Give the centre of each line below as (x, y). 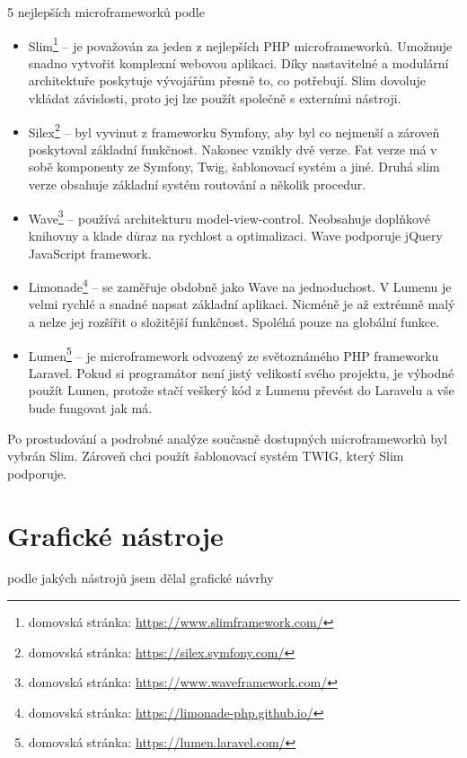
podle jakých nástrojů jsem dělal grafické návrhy (141, 578)
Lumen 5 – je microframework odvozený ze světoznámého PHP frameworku (233, 354)
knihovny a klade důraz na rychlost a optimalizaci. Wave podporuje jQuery (235, 235)
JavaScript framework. (90, 253)
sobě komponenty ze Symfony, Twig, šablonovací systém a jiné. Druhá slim (234, 167)
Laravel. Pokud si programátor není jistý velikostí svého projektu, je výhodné (241, 372)
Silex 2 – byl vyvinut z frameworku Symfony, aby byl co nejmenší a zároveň (234, 130)
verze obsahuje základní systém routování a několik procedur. (197, 185)
